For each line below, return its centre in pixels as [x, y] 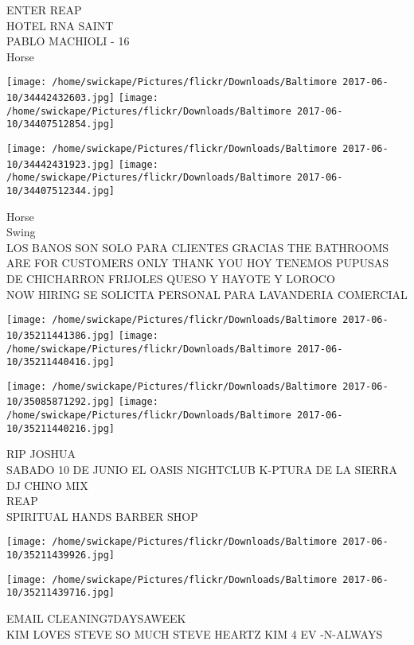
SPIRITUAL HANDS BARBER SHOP [102, 516]
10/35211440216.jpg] [61, 428]
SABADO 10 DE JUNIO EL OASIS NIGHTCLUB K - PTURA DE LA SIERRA [202, 470]
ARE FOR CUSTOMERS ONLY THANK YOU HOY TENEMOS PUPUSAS [198, 263]
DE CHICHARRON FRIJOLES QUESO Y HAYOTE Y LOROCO [171, 278]
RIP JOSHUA [41, 454]
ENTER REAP [44, 10]
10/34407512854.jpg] [61, 124]
